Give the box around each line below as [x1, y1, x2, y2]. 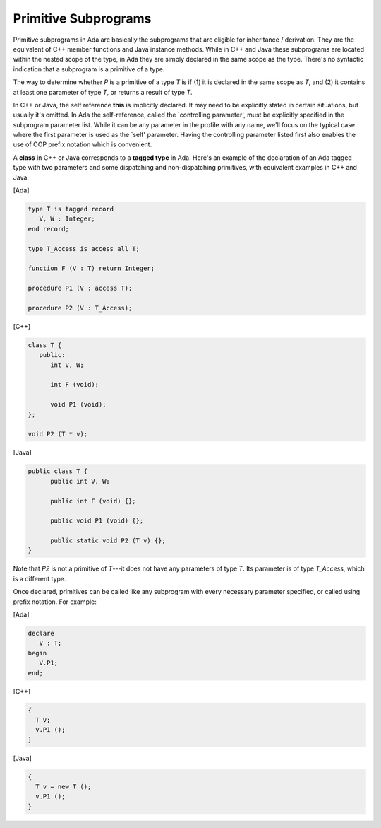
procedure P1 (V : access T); [28, 284, 133, 293]
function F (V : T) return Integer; [28, 264, 155, 272]
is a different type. [13, 574, 66, 583]
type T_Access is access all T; [28, 245, 140, 252]
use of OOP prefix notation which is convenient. [13, 140, 152, 148]
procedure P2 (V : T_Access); [28, 304, 133, 312]
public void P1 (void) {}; [50, 517, 144, 525]
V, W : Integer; [39, 215, 95, 223]
